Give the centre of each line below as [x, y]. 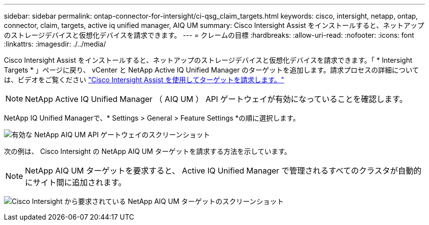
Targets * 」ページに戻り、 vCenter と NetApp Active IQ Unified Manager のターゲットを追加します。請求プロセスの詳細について [212, 70]
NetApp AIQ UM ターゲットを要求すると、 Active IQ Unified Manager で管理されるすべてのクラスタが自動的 [223, 171]
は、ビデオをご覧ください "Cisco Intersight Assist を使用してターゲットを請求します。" [144, 80]
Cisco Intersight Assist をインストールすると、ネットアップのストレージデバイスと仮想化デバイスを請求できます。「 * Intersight [208, 60]
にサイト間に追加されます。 [76, 182]
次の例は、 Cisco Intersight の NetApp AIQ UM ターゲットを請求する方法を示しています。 [148, 151]
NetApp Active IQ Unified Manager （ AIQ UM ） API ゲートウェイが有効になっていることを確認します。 [216, 99]
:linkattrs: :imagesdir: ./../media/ [55, 44]
